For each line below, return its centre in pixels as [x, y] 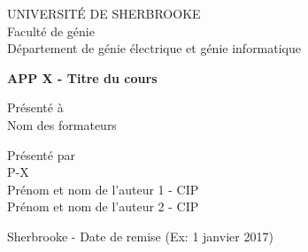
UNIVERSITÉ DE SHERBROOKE [104, 13]
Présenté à [35, 107]
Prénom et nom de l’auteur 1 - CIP [103, 189]
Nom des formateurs [62, 124]
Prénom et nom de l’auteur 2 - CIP [103, 206]
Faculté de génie [51, 31]
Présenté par [41, 154]
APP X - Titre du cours [82, 77]
